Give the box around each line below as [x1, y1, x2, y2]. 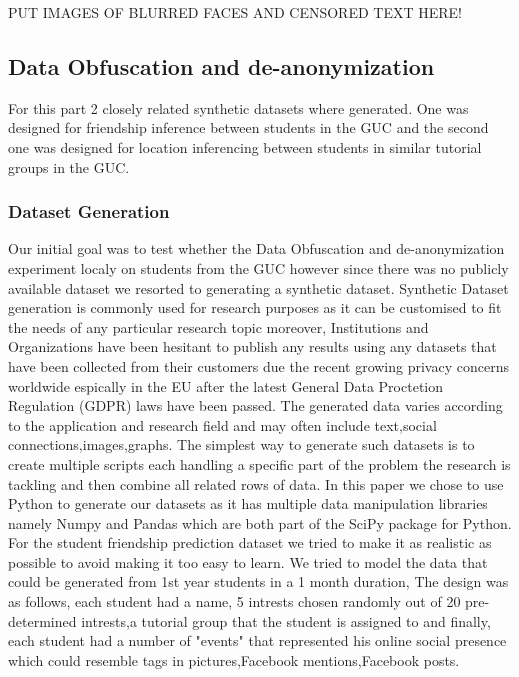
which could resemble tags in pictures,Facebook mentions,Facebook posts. [8, 649, 460, 670]
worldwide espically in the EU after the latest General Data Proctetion [8, 375, 444, 396]
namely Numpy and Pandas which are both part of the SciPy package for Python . [8, 512, 512, 533]
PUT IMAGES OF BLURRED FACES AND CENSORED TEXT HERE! [8, 2, 462, 22]
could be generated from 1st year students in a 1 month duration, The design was [8, 571, 509, 592]
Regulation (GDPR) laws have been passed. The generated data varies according [8, 395, 503, 416]
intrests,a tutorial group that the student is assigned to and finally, [81, 610, 491, 631]
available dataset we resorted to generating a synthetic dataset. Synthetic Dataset [8, 277, 509, 298]
